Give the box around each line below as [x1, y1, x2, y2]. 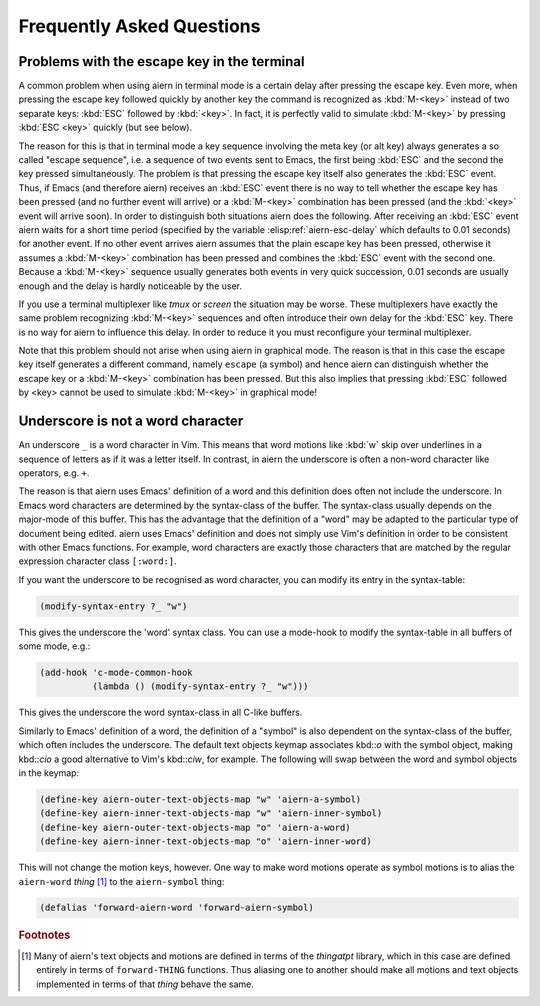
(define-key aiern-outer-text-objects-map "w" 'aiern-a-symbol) [39, 793, 362, 805]
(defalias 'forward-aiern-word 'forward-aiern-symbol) [39, 902, 314, 914]
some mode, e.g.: [18, 640, 91, 652]
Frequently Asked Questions [18, 15, 261, 37]
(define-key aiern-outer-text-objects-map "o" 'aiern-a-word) [39, 821, 351, 833]
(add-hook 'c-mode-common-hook [39, 667, 194, 679]
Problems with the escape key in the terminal [18, 53, 305, 70]
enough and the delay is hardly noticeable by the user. [18, 280, 243, 292]
